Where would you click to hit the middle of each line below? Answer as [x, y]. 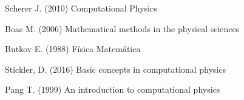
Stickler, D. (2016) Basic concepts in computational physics [115, 69]
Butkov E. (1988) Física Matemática [73, 49]
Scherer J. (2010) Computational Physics [81, 8]
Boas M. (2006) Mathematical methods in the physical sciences [122, 28]
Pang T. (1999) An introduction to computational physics [113, 89]
